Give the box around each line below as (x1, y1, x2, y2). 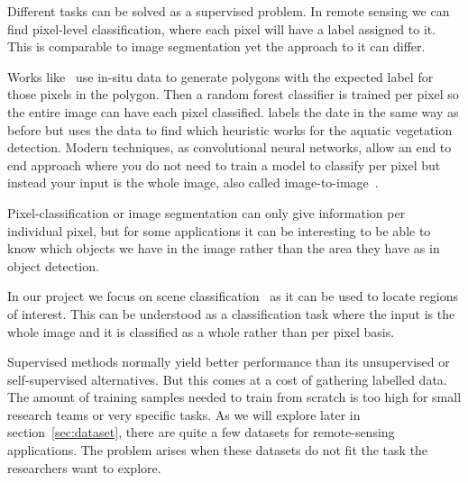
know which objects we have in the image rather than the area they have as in (7, 239, 440, 258)
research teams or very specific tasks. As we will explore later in (7, 405, 361, 424)
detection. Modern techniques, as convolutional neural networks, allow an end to (7, 138, 452, 157)
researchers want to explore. (7, 458, 161, 477)
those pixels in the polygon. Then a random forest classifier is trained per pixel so (7, 85, 459, 104)
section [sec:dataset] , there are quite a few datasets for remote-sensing (7, 423, 395, 442)
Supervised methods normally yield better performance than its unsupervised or (7, 352, 450, 371)
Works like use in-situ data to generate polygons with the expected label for (7, 67, 434, 86)
